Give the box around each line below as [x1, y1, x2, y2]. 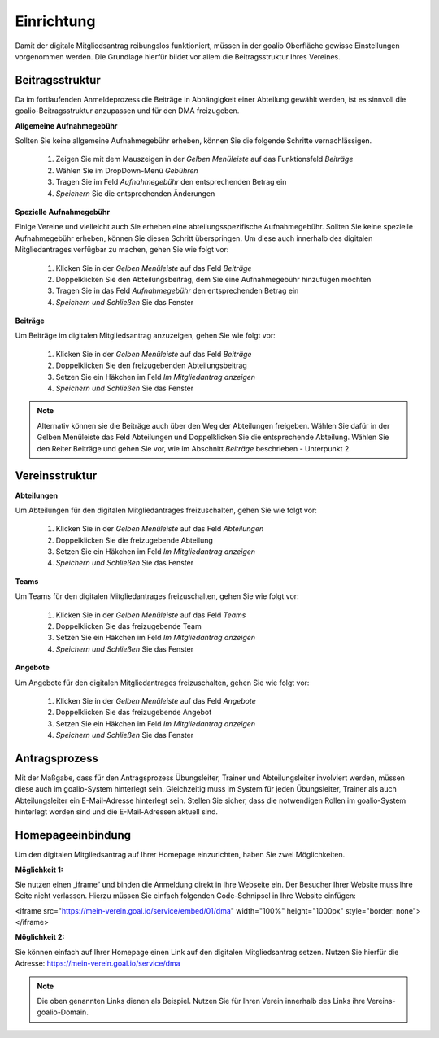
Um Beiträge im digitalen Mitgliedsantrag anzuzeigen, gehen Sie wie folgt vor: [15, 330, 276, 341]
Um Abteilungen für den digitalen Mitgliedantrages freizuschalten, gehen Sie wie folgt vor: [15, 505, 317, 515]
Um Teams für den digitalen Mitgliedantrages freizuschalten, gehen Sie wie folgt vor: [15, 591, 300, 601]
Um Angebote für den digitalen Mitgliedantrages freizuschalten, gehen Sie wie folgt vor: [15, 678, 310, 687]
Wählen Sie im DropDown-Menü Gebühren [55, 165, 198, 175]
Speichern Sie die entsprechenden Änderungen [55, 188, 215, 198]
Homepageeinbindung [15, 828, 132, 842]
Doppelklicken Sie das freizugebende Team [55, 621, 202, 631]
